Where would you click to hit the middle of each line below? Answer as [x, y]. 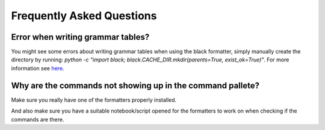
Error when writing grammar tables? [80, 37]
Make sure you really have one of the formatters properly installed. [94, 100]
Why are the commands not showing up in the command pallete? [135, 85]
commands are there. [38, 119]
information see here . [38, 68]
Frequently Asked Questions [84, 16]
